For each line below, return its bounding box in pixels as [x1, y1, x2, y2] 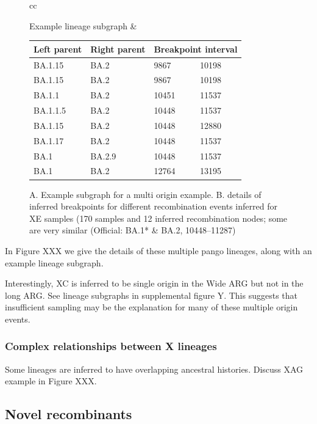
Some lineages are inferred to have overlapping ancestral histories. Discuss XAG [5, 362, 304, 375]
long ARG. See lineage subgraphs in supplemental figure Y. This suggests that [5, 288, 298, 301]
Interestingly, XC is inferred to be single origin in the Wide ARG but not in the [5, 277, 304, 290]
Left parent [34, 42, 82, 55]
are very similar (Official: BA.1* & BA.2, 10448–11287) [29, 224, 236, 236]
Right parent [90, 42, 146, 55]
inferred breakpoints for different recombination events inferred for [29, 200, 277, 213]
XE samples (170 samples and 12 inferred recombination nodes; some [29, 211, 288, 224]
